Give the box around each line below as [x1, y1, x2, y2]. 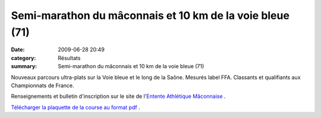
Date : [11, 46, 25, 53]
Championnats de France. [11, 82, 74, 89]
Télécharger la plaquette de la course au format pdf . [11, 104, 140, 111]
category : [11, 54, 36, 62]
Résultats [58, 54, 81, 62]
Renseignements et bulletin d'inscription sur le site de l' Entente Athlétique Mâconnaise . [11, 93, 226, 100]
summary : [11, 63, 37, 70]
